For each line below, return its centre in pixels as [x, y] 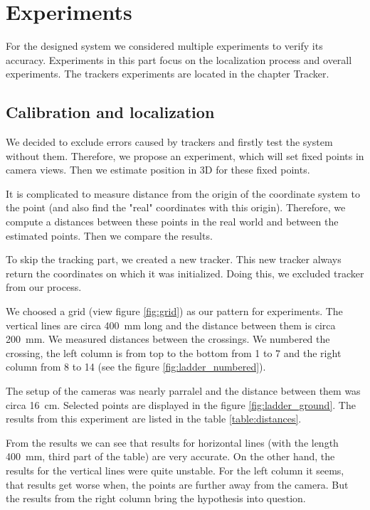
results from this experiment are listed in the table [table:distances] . [154, 419]
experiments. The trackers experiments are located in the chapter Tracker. [168, 74]
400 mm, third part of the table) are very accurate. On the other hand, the [170, 456]
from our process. [44, 287]
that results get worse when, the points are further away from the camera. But [177, 484]
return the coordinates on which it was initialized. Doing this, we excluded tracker [185, 273]
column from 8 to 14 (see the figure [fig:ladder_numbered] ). [136, 367]
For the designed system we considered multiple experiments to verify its [164, 46]
